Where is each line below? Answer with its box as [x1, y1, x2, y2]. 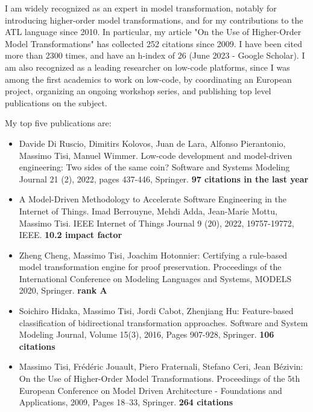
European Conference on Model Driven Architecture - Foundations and [19, 384, 282, 396]
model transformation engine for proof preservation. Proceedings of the [19, 260, 282, 273]
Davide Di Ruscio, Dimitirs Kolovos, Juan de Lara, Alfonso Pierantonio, [19, 137, 286, 149]
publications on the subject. [5, 96, 107, 109]
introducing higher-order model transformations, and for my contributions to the [5, 13, 303, 26]
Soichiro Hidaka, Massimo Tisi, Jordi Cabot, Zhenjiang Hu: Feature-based [19, 304, 294, 317]
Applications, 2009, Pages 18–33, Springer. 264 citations [19, 396, 233, 408]
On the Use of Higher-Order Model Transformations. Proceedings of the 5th [19, 372, 300, 385]
